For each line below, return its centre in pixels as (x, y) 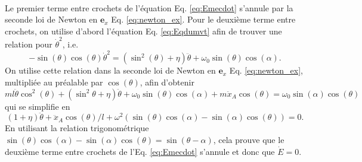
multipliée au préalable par (54, 82)
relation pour (29, 44)
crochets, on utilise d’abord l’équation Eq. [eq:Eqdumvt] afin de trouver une (143, 31)
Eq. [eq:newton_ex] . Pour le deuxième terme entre (203, 19)
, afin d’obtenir (167, 82)
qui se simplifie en (38, 106)
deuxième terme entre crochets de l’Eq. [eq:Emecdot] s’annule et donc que (140, 151)
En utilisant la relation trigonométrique (77, 128)
